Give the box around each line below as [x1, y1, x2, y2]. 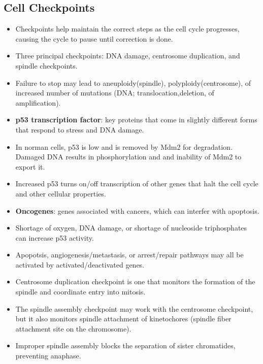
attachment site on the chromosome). [15, 323, 131, 334]
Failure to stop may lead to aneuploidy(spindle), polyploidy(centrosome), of [15, 77, 251, 88]
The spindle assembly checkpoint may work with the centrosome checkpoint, [15, 303, 253, 314]
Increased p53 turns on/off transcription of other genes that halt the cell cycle [15, 178, 258, 189]
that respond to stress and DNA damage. [15, 124, 144, 135]
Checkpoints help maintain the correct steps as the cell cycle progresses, [15, 23, 240, 34]
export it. [15, 161, 45, 172]
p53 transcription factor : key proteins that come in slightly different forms [15, 114, 257, 125]
